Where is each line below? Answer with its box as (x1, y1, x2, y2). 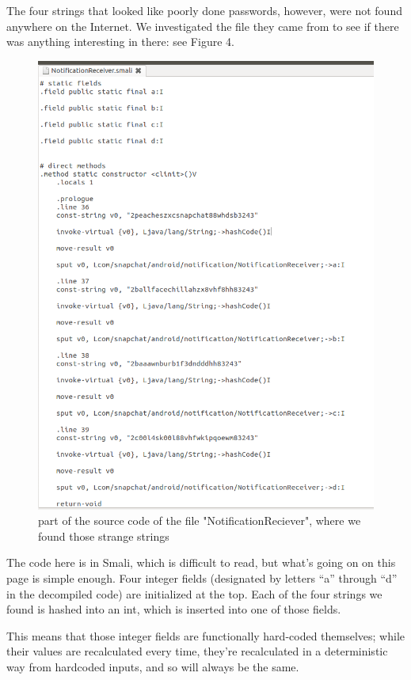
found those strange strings (38, 527, 169, 544)
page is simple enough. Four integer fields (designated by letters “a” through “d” (6, 570, 398, 587)
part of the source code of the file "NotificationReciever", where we (38, 512, 361, 529)
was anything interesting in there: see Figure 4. (6, 33, 234, 50)
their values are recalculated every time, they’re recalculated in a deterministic (6, 643, 388, 659)
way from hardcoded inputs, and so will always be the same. (6, 659, 299, 674)
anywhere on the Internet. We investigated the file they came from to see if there (6, 17, 399, 34)
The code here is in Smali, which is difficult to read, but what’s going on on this (6, 554, 396, 571)
